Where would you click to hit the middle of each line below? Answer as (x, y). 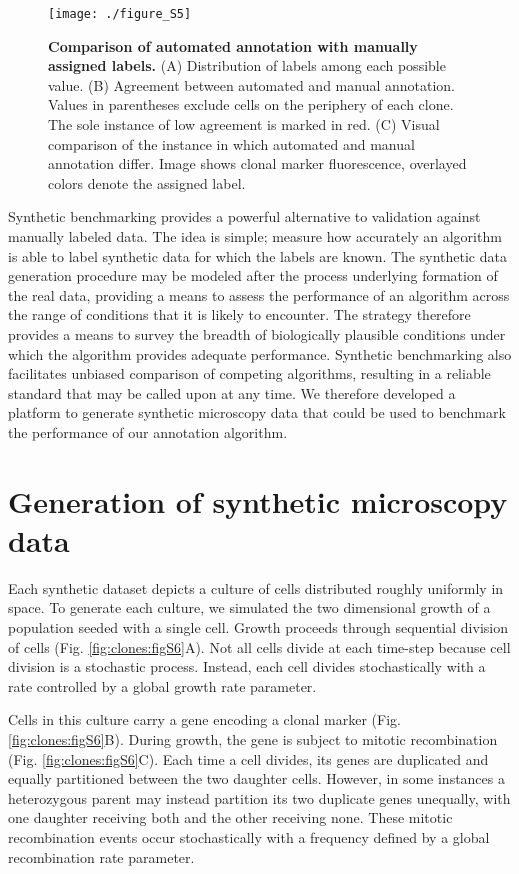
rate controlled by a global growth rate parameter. (162, 685)
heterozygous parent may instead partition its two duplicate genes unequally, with (259, 797)
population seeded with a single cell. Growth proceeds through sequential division (258, 627)
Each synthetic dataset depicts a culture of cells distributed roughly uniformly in (256, 587)
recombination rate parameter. (101, 856)
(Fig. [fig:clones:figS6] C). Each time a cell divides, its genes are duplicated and (248, 758)
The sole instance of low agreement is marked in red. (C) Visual (244, 124)
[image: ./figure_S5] (120, 14)
